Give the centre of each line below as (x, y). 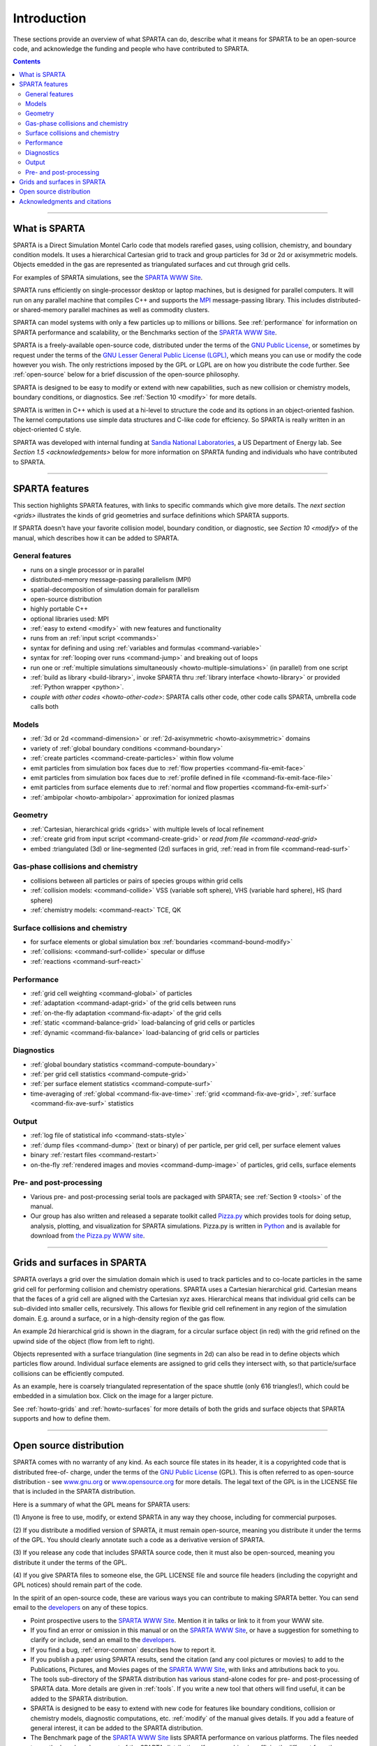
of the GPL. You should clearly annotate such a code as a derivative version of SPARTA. (139, 1539)
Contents (27, 61)
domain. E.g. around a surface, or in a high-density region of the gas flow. (119, 1318)
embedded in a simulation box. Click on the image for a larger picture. (113, 1396)
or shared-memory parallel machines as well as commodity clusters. (111, 310)
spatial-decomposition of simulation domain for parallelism (115, 589)
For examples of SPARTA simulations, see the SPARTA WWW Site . (108, 277)
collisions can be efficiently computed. (68, 1373)
